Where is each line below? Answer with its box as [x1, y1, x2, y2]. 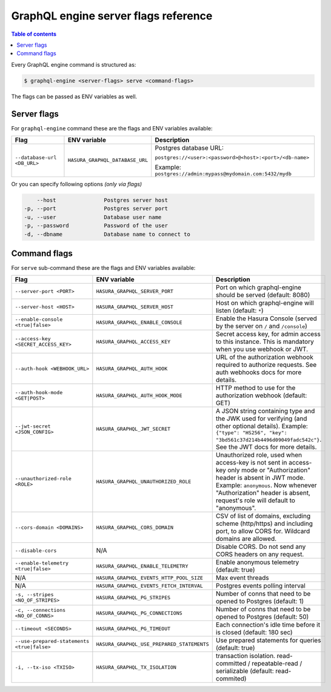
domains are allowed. [215, 534, 277, 543]
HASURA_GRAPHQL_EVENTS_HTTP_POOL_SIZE [96, 574, 203, 581]
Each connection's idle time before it [215, 620, 321, 629]
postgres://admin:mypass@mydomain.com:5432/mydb [155, 170, 292, 177]
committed [215, 659, 247, 668]
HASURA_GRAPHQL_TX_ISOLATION [96, 664, 177, 670]
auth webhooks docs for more [215, 368, 302, 377]
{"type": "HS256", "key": [215, 429, 287, 436]
